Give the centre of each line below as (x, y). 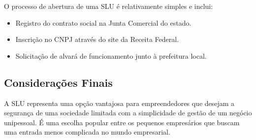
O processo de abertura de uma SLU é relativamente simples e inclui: (109, 6)
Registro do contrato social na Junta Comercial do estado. (103, 22)
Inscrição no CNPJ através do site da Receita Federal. (97, 39)
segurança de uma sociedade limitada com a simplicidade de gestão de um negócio (128, 113)
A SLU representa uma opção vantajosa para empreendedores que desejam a (119, 103)
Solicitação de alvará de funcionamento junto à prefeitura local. (111, 55)
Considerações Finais (58, 82)
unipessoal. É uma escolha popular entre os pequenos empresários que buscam (122, 122)
